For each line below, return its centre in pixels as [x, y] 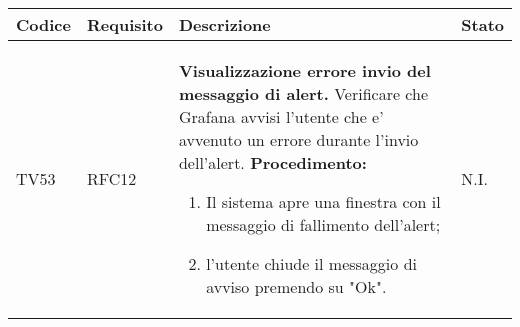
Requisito [124, 24]
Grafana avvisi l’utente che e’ [281, 116]
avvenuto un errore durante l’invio [298, 139]
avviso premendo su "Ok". [296, 286]
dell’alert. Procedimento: [272, 162]
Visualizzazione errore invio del [304, 70]
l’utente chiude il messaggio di [311, 263]
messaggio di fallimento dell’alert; [323, 224]
